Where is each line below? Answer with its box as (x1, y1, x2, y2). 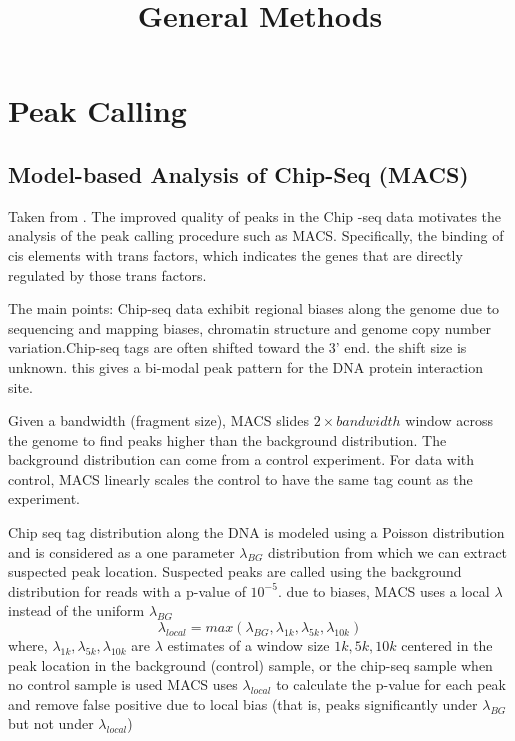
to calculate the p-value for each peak (276, 674, 507, 695)
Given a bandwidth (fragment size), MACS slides (8, 410, 309, 431)
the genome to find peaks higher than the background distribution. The (8, 429, 447, 450)
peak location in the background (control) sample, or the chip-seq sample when (8, 654, 493, 675)
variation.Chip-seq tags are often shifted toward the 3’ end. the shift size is (8, 337, 467, 358)
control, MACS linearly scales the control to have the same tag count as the (8, 468, 473, 489)
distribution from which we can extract (268, 541, 508, 562)
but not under (8, 713, 94, 734)
